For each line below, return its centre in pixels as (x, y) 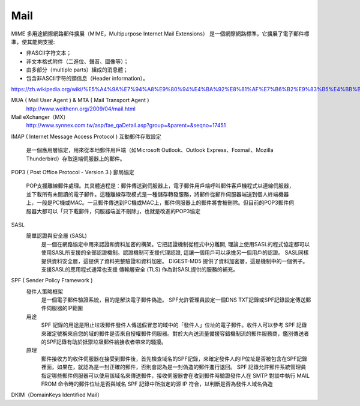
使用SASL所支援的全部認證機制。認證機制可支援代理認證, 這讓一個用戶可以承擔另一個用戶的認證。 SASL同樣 (175, 253)
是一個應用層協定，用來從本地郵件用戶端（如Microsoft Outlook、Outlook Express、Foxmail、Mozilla (150, 150)
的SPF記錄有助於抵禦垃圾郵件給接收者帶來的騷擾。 (104, 342)
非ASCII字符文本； (49, 53)
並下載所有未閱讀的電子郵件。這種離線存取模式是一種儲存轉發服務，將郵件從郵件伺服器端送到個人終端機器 (157, 194)
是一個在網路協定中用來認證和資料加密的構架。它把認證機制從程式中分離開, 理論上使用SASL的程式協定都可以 (175, 244)
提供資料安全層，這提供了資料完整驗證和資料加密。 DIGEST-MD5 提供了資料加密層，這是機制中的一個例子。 (175, 261)
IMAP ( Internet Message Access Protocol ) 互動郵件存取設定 (86, 136)
